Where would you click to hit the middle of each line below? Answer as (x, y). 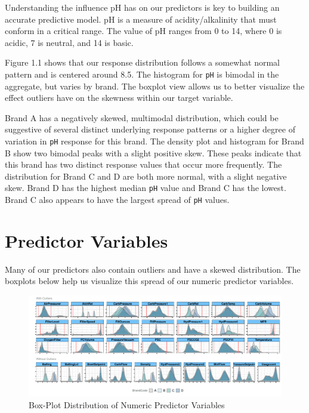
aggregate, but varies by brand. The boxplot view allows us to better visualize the (155, 86)
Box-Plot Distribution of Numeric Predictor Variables (127, 405)
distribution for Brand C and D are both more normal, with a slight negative (146, 176)
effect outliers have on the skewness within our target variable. (119, 98)
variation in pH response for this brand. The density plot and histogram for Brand (154, 141)
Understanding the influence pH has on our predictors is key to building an (142, 7)
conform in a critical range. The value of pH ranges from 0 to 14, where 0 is (143, 31)
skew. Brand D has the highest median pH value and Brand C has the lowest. (146, 188)
